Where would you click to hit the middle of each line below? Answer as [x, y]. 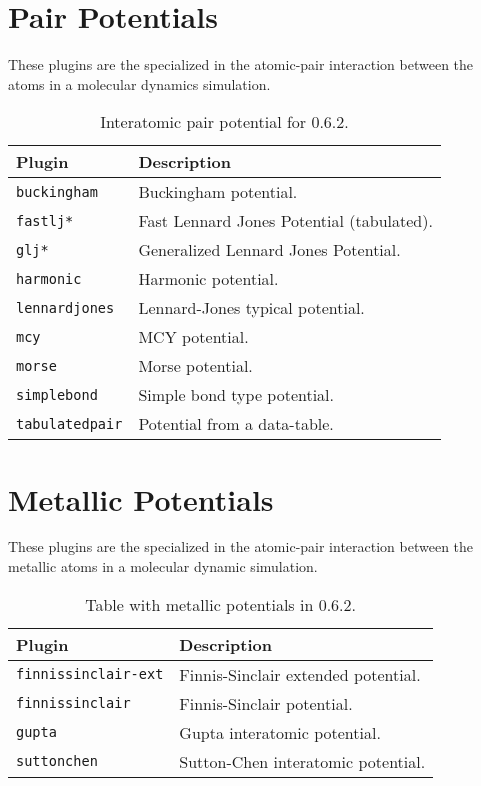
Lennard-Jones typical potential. [251, 308]
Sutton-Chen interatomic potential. [302, 761]
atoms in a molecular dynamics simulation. [139, 83]
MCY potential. [193, 337]
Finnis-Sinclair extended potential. [300, 674]
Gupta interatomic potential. [280, 732]
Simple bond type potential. [236, 395]
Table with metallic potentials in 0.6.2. [220, 604]
